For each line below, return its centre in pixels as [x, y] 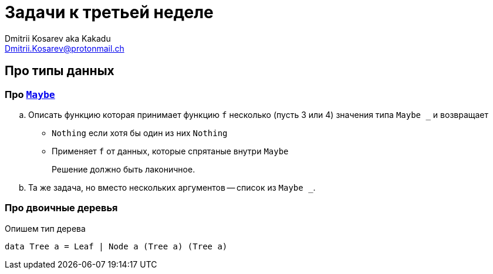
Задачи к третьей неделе [109, 12]
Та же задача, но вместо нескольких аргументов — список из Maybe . [172, 187]
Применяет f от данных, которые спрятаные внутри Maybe [170, 151]
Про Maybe [30, 94]
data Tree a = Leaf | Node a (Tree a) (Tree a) [116, 246]
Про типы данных [60, 71]
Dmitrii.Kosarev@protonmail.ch [65, 48]
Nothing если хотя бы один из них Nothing [140, 133]
